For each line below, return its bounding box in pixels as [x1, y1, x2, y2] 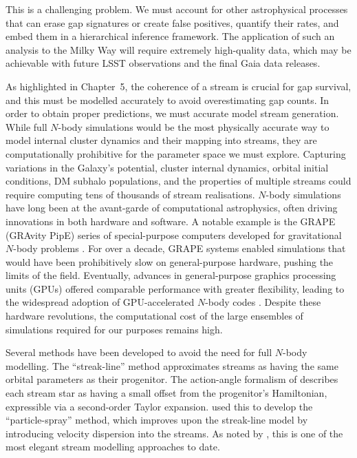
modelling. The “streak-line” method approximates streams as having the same [6, 358, 338, 373]
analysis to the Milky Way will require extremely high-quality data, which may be [6, 42, 351, 56]
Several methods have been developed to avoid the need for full [6, 345, 272, 360]
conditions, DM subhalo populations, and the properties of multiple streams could [6, 174, 351, 188]
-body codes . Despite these [205, 295, 321, 309]
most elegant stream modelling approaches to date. [6, 439, 220, 454]
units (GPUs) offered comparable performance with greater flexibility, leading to [6, 281, 345, 295]
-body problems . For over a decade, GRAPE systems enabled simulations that [13, 241, 346, 256]
